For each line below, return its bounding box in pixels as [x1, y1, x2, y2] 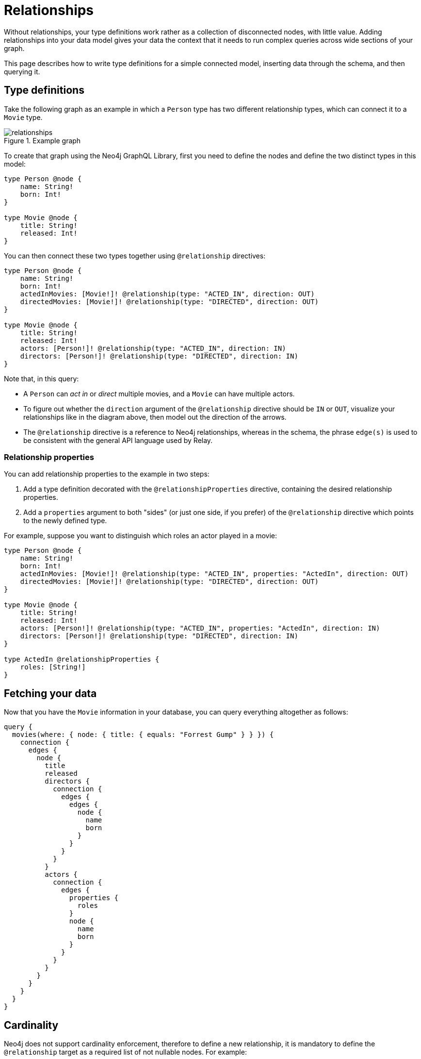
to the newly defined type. [23, 516, 107, 525]
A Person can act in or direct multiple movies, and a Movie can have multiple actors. [23, 389, 295, 398]
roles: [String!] [20, 663, 86, 671]
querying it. [4, 67, 40, 76]
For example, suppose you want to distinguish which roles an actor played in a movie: [4, 531, 277, 540]
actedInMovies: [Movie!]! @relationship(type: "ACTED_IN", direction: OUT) [20, 290, 315, 298]
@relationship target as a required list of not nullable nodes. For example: [4, 1048, 247, 1057]
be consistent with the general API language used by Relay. [23, 436, 213, 444]
